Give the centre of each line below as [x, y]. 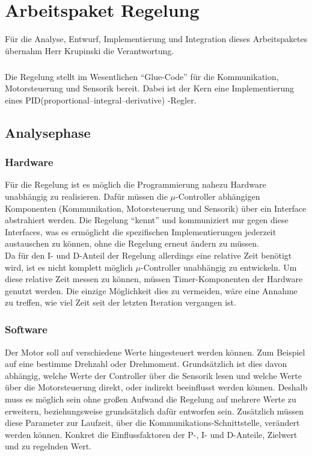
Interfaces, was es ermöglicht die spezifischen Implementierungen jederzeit [141, 231]
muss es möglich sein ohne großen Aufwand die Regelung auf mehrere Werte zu [151, 399]
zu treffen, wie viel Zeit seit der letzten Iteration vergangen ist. [121, 302]
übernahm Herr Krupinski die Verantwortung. [90, 50]
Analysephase [48, 132]
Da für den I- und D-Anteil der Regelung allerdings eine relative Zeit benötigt [148, 255]
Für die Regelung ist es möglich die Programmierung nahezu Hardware [136, 184]
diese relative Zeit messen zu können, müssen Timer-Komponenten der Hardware [154, 279]
